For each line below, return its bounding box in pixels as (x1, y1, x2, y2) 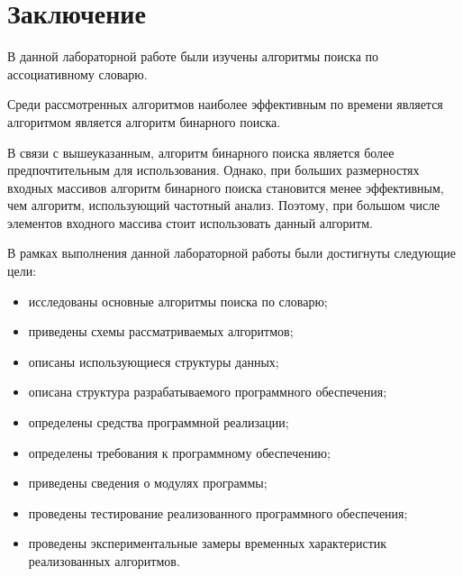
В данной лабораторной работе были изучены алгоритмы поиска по (7, 47, 379, 66)
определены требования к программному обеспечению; (28, 443, 331, 462)
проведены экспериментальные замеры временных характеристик (28, 534, 387, 553)
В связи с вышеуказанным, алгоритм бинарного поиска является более (7, 142, 395, 161)
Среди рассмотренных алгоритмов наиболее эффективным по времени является (7, 95, 443, 114)
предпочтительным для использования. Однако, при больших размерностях (7, 160, 420, 179)
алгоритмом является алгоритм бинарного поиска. (7, 112, 281, 131)
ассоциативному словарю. (7, 64, 148, 83)
